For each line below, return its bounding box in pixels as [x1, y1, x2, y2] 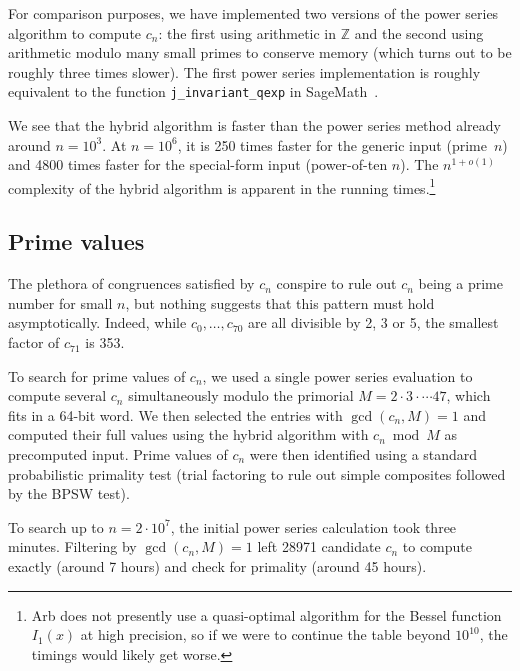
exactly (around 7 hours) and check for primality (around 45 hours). [8, 555, 427, 576]
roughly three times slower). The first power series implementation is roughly [8, 61, 481, 82]
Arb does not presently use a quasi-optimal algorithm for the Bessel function [31, 604, 502, 625]
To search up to [8, 516, 104, 537]
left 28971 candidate [257, 536, 381, 557]
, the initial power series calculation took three [170, 516, 457, 537]
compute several [8, 385, 107, 406]
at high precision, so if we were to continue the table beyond [80, 624, 451, 645]
